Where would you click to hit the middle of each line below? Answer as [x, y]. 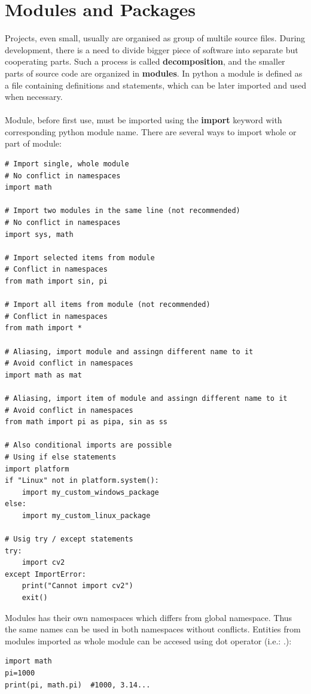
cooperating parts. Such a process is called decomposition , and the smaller [145, 61]
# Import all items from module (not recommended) [108, 305]
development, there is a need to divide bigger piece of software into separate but [152, 49]
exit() [35, 598]
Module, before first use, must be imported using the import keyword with [144, 120]
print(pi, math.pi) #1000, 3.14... [78, 685]
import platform [37, 469]
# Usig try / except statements [69, 539]
